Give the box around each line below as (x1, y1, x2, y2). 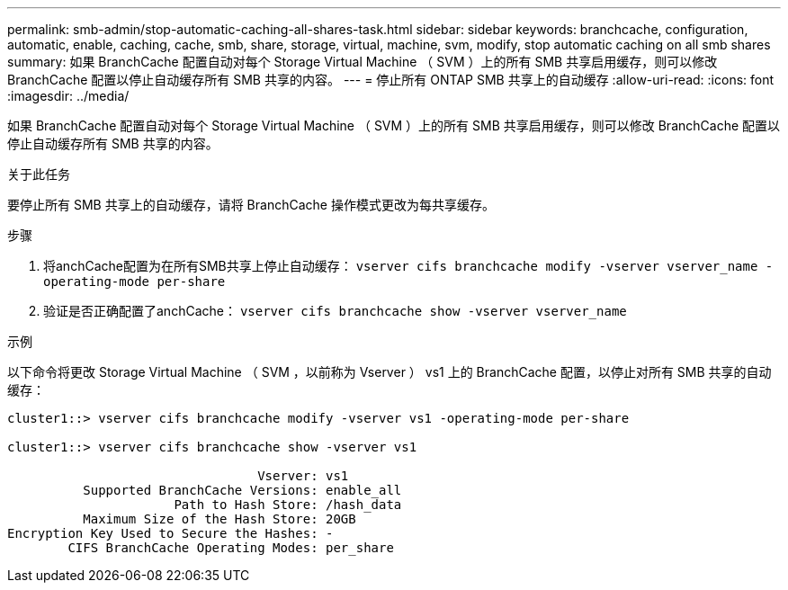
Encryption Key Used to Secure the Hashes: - (7, 526, 334, 541)
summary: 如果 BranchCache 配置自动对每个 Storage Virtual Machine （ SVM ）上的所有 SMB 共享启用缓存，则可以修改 (7, 54, 718, 69)
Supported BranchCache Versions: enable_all (83, 483, 402, 497)
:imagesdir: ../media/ (7, 88, 130, 103)
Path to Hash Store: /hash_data (174, 497, 402, 512)
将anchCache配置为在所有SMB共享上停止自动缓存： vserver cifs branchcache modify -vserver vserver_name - (43, 258, 774, 273)
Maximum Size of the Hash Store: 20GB (83, 512, 356, 526)
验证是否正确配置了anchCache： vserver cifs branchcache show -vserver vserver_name (43, 303, 627, 318)
